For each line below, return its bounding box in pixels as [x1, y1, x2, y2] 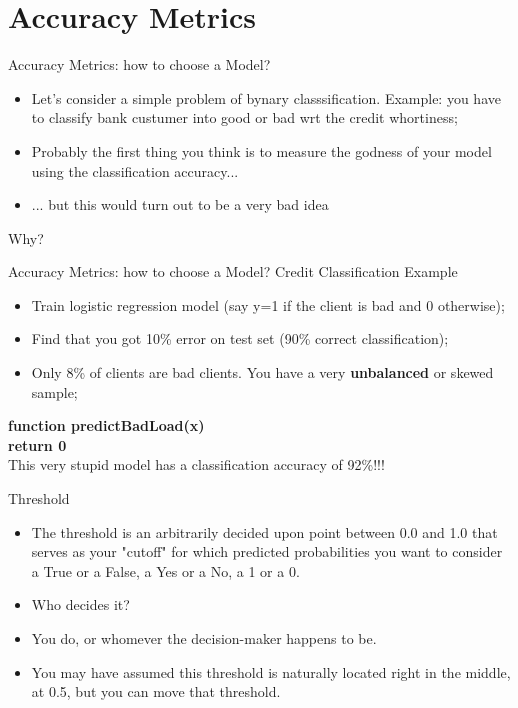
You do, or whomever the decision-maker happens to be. [31, 628, 377, 648]
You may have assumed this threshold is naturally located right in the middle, [31, 661, 511, 682]
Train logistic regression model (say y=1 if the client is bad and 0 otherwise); [31, 294, 505, 315]
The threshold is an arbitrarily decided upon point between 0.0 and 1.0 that [31, 521, 498, 542]
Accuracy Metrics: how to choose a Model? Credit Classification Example [8, 261, 458, 282]
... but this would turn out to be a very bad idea [31, 194, 329, 215]
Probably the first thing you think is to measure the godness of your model [31, 140, 492, 161]
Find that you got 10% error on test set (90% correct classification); [31, 328, 449, 349]
